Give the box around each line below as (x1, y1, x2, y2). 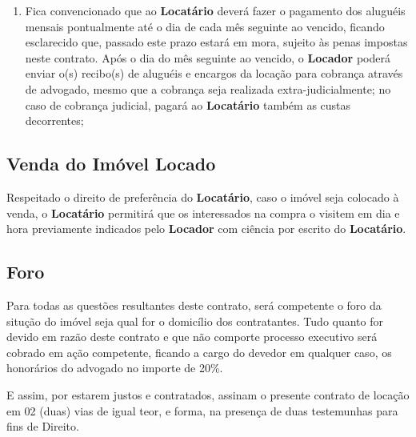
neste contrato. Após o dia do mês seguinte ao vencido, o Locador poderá (25, 49, 390, 66)
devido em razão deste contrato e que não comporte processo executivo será (6, 328, 378, 345)
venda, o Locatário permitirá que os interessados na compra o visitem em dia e (6, 204, 400, 221)
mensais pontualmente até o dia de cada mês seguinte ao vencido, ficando (25, 18, 385, 34)
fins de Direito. (6, 418, 79, 435)
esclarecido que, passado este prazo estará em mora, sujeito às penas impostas (25, 34, 408, 50)
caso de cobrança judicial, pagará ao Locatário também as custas (25, 96, 351, 113)
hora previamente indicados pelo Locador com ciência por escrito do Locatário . (6, 220, 406, 237)
